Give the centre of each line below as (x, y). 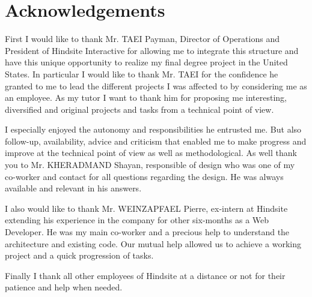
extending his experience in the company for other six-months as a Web (137, 220)
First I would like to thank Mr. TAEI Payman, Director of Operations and (142, 39)
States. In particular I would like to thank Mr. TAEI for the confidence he (142, 73)
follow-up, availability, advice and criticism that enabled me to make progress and (156, 141)
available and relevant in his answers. (73, 188)
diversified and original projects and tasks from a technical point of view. (139, 109)
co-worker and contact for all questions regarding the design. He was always (144, 176)
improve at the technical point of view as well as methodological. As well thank (151, 153)
